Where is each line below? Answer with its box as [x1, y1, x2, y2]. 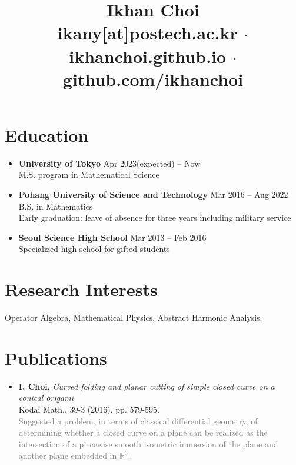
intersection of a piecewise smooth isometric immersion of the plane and [18, 437, 278, 450]
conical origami [18, 391, 74, 404]
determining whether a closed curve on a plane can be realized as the [18, 426, 268, 439]
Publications [5, 346, 107, 370]
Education [5, 122, 89, 147]
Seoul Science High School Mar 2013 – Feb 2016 [18, 231, 207, 243]
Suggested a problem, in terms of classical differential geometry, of [18, 414, 258, 427]
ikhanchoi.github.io [69, 44, 227, 68]
